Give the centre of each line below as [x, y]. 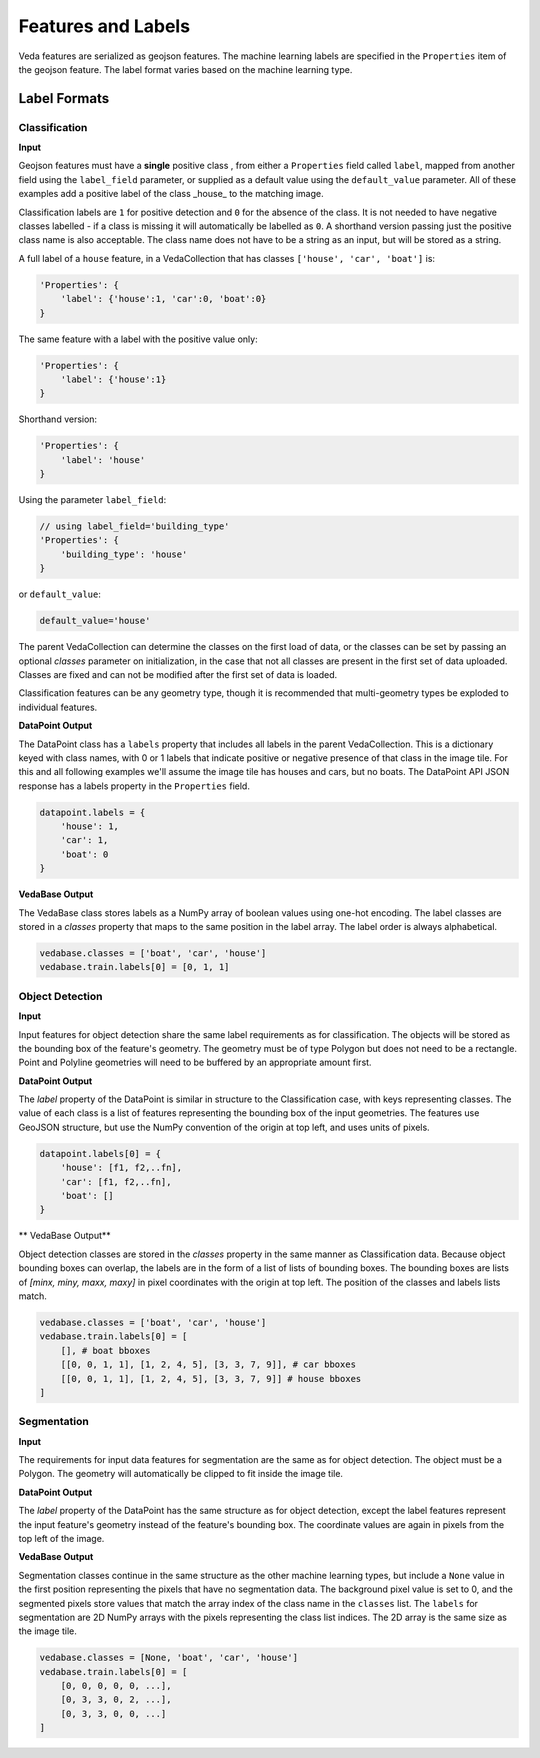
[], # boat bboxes [105, 1350]
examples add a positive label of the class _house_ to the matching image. [171, 194]
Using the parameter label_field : [92, 500]
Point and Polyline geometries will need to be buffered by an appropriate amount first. [195, 1062]
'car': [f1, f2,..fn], [116, 1181]
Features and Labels [104, 26]
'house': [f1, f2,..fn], [121, 1168]
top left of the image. [61, 1538]
